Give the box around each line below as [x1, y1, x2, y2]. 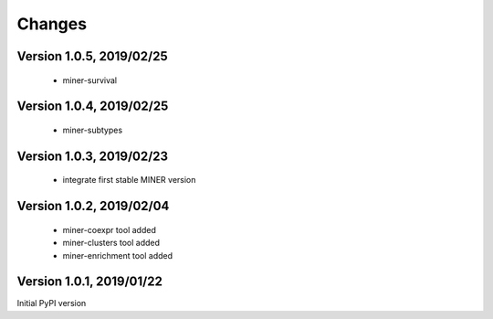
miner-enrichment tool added [62, 250, 173, 261]
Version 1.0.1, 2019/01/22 [16, 274, 163, 290]
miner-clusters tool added [62, 238, 160, 249]
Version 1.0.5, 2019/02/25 [16, 48, 168, 64]
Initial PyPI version [16, 298, 87, 309]
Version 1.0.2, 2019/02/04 [16, 198, 170, 214]
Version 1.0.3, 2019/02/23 [16, 148, 169, 164]
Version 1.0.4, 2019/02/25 [16, 99, 169, 114]
